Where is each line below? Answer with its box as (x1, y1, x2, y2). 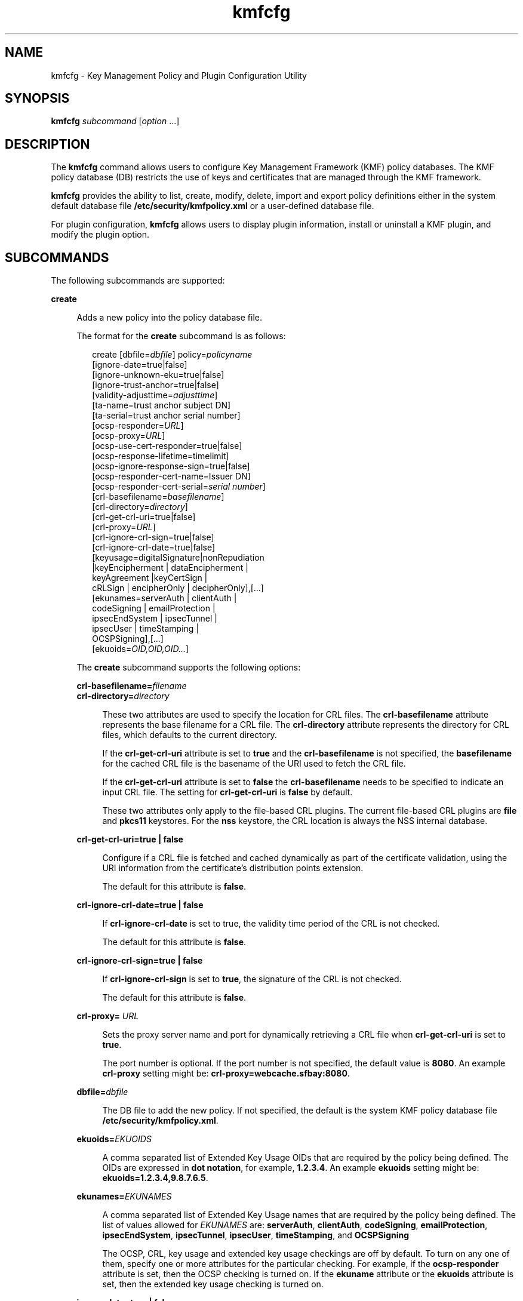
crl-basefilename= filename (76, 681, 187, 691)
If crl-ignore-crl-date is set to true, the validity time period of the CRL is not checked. (102, 918, 440, 929)
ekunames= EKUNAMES (76, 1191, 172, 1202)
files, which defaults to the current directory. (102, 730, 277, 740)
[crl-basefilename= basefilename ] (92, 491, 224, 502)
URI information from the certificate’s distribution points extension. (102, 863, 364, 874)
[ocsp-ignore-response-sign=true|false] (92, 461, 250, 472)
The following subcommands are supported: (51, 275, 225, 286)
